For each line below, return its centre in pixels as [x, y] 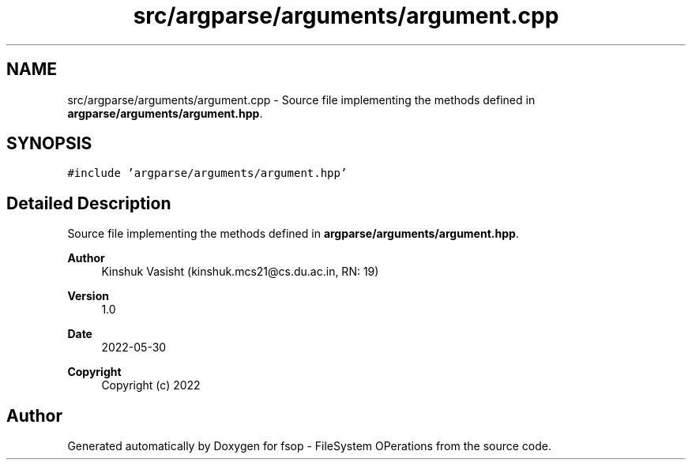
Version [88, 296]
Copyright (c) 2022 [151, 385]
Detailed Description [89, 203]
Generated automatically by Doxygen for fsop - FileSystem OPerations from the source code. [310, 446]
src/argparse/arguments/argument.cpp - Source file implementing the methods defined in [301, 100]
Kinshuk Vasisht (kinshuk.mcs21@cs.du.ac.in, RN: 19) [240, 272]
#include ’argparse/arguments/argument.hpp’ [207, 173]
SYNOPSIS [49, 144]
